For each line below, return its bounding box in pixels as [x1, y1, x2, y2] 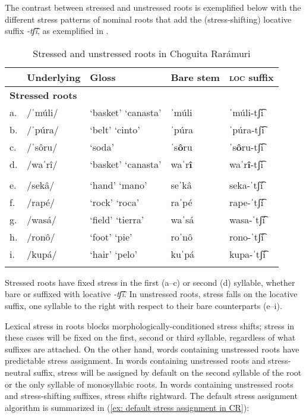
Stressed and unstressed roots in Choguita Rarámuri [33, 46, 251, 60]
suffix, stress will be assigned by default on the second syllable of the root [33, 366, 302, 378]
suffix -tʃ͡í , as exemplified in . [5, 24, 109, 37]
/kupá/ [27, 247, 57, 261]
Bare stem [171, 70, 220, 84]
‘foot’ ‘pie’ [90, 229, 133, 244]
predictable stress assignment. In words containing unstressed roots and [5, 354, 266, 367]
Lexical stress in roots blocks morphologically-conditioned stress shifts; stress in [5, 319, 295, 332]
